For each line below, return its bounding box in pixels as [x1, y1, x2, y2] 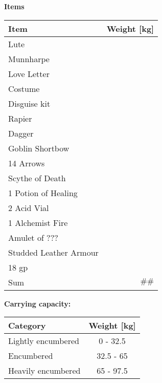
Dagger [8, 127, 34, 139]
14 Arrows [8, 157, 45, 169]
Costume [8, 82, 40, 94]
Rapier [8, 112, 32, 124]
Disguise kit [8, 97, 51, 109]
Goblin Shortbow [8, 142, 70, 154]
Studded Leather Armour [8, 246, 99, 258]
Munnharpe [8, 52, 50, 65]
